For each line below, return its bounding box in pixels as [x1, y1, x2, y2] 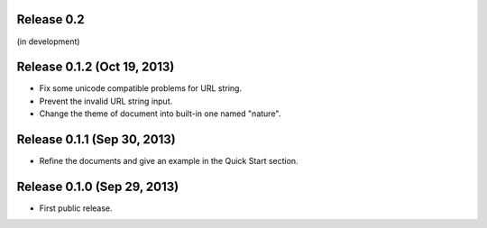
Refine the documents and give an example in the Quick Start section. [39, 156, 299, 167]
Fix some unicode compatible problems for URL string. [39, 83, 243, 94]
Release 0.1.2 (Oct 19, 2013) [16, 59, 175, 75]
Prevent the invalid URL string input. [39, 96, 173, 106]
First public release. [39, 203, 113, 214]
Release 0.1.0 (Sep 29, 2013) [16, 178, 179, 194]
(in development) [16, 36, 80, 47]
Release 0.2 [16, 12, 85, 27]
